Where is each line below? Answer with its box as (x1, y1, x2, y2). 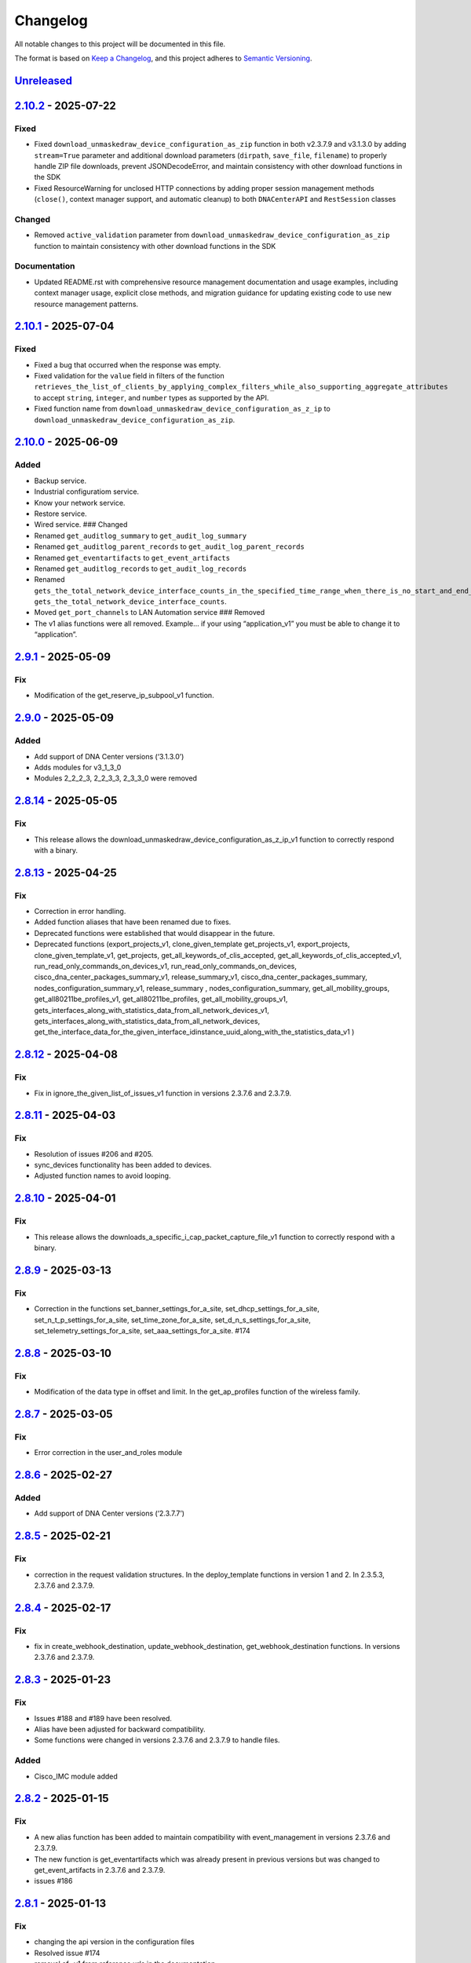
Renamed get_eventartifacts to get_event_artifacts (34, 553, 231, 562)
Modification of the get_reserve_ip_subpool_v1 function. (34, 691, 215, 700)
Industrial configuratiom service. (34, 487, 140, 496)
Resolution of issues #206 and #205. (34, 1149, 154, 1158)
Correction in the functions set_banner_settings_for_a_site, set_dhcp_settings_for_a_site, (34, 1304, 319, 1314)
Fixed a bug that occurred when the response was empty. (34, 360, 221, 369)
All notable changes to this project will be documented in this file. (14, 39, 226, 49)
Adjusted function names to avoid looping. (34, 1171, 171, 1181)
